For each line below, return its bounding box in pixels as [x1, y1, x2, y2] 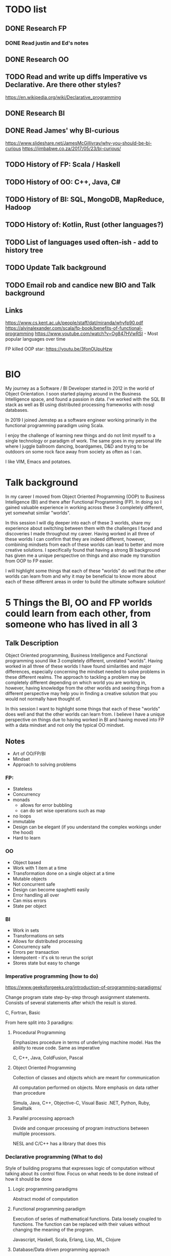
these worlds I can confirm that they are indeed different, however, [5, 536, 145, 542]
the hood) [12, 829, 34, 835]
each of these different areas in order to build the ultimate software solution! [5, 579, 166, 585]
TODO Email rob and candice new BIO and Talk [5, 281, 156, 289]
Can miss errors [12, 897, 47, 904]
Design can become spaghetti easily [12, 886, 90, 892]
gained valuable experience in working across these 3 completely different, [5, 505, 164, 511]
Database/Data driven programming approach [12, 1246, 110, 1252]
